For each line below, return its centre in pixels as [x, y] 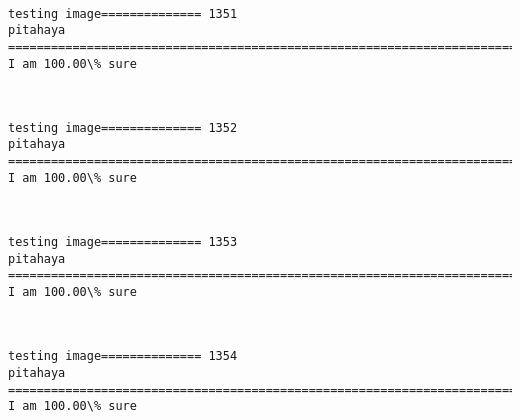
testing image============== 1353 [123, 242]
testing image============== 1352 [123, 127]
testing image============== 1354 [123, 356]
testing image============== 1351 [123, 13]
